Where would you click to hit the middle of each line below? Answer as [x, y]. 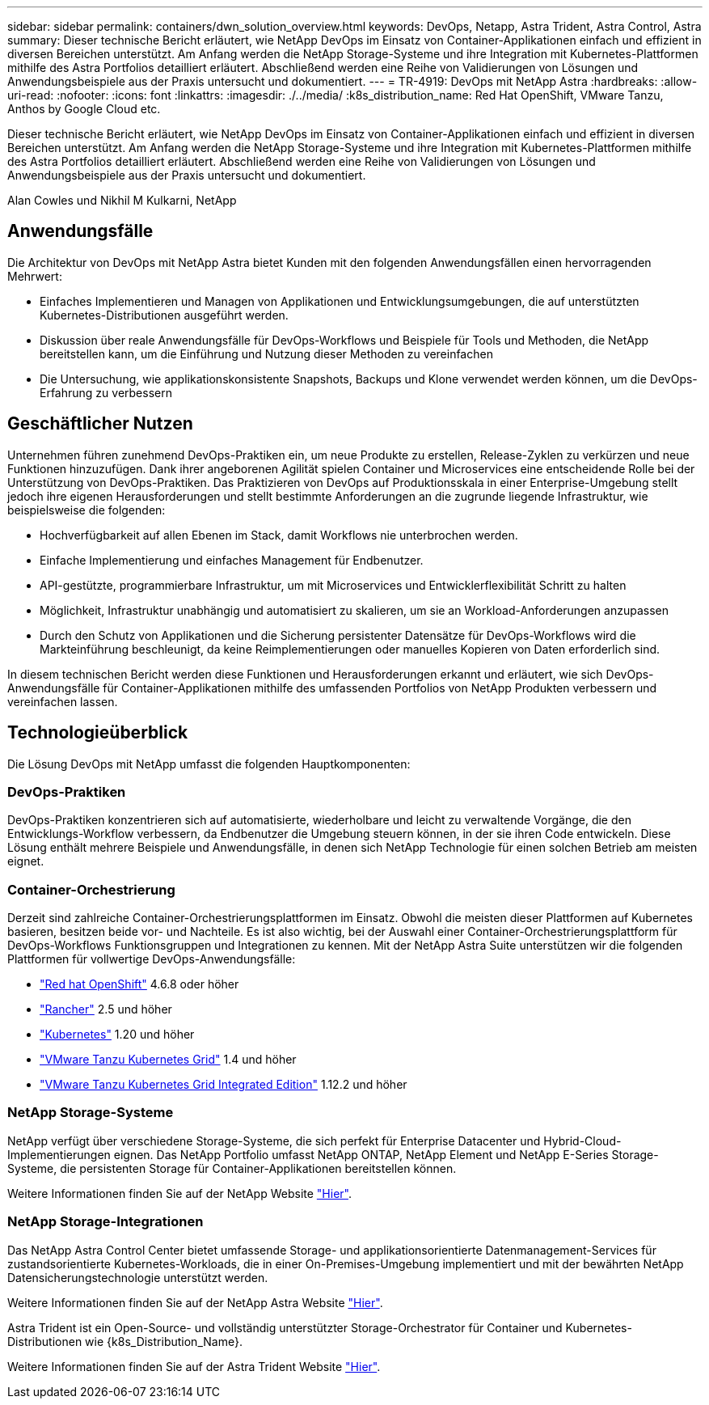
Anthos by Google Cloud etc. [84, 109]
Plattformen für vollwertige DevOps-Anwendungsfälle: [152, 959]
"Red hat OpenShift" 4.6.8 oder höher [139, 984]
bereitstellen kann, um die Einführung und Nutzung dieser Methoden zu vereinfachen [266, 353]
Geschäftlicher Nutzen [100, 424]
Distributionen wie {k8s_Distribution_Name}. [125, 1341]
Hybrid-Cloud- [582, 1141]
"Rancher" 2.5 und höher [106, 1009]
